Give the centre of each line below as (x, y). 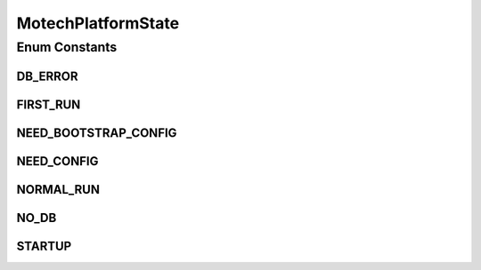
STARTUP (44, 246)
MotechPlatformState (98, 23)
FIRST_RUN (49, 104)
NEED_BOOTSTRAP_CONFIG (97, 133)
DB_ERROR (48, 76)
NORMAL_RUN (58, 190)
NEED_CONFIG (57, 161)
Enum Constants (67, 47)
